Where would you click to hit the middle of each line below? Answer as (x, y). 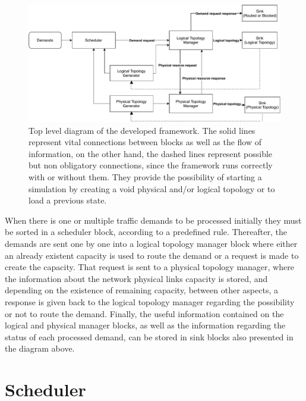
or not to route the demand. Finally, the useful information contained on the (144, 313)
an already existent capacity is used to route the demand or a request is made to (152, 255)
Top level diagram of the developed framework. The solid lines (142, 130)
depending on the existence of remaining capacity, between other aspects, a (141, 290)
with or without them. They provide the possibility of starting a (145, 177)
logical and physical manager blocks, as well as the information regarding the (145, 325)
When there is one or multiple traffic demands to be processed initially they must (153, 220)
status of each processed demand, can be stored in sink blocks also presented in (149, 336)
